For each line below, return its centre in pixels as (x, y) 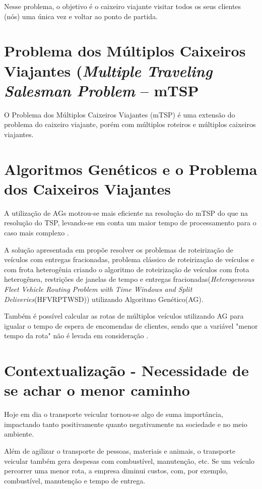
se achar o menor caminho (97, 390)
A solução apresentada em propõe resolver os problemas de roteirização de (119, 249)
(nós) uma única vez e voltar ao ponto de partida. (81, 16)
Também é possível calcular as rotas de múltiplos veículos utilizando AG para (124, 316)
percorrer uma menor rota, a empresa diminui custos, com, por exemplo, (116, 471)
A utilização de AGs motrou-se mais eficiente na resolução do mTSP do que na (126, 212)
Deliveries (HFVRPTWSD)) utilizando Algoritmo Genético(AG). (104, 299)
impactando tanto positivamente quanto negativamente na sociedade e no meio (126, 424)
